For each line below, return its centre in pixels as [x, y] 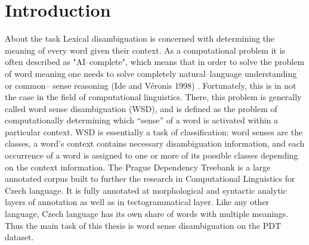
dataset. [19, 237]
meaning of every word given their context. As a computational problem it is [145, 50]
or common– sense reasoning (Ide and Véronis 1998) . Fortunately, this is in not [151, 85]
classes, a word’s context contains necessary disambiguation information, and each [155, 143]
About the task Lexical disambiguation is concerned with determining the [140, 38]
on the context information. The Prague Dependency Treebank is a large [138, 167]
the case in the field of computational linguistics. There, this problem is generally [153, 97]
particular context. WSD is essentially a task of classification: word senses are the [154, 131]
